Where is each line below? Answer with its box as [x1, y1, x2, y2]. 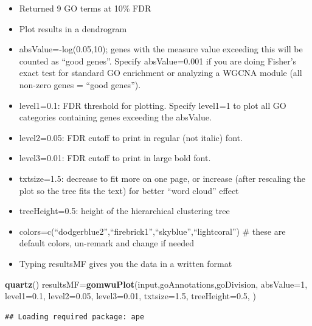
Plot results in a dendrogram [19, 22, 127, 35]
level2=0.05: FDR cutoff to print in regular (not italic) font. [19, 131, 243, 144]
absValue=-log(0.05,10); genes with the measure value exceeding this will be [19, 43, 303, 55]
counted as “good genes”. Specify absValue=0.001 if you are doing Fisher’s [19, 54, 297, 67]
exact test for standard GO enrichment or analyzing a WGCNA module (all [19, 66, 302, 79]
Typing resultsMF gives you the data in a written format [19, 257, 232, 269]
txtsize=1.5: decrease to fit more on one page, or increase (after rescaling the [19, 172, 306, 184]
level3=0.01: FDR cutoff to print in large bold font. [19, 151, 211, 164]
